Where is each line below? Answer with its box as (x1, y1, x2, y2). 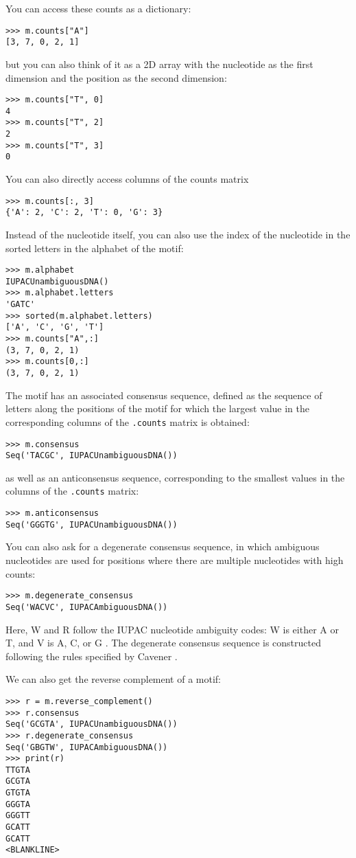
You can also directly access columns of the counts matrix (5, 172, 249, 186)
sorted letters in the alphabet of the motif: (5, 240, 184, 255)
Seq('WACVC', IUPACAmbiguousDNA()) (5, 602, 168, 612)
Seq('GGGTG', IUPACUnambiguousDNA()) (5, 519, 178, 530)
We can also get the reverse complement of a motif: (5, 672, 222, 686)
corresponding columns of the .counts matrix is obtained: (5, 414, 250, 429)
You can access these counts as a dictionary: (5, 1, 191, 15)
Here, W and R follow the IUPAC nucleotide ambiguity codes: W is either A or (5, 622, 339, 636)
